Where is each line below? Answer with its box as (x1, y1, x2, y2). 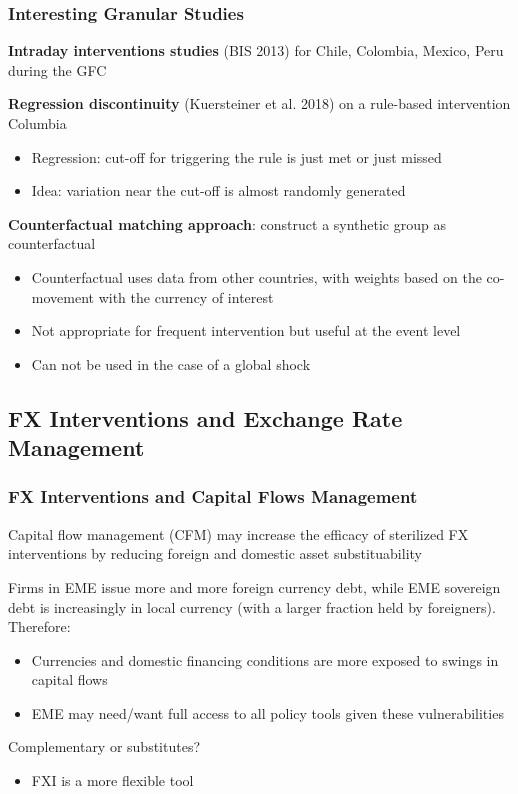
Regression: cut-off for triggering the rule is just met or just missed (31, 146, 442, 167)
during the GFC (8, 59, 107, 80)
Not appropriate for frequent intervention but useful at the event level (31, 320, 461, 341)
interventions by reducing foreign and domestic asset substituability (8, 543, 422, 564)
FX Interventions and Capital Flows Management (8, 484, 418, 509)
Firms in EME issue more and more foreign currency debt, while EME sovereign (8, 576, 501, 597)
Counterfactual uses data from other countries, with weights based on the (31, 266, 482, 287)
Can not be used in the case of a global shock (31, 353, 311, 374)
